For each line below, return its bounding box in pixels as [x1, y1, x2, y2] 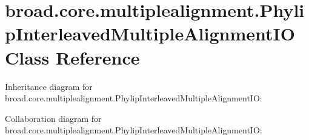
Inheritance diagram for [5, 80, 93, 92]
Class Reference [5, 45, 140, 69]
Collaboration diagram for [5, 112, 102, 124]
